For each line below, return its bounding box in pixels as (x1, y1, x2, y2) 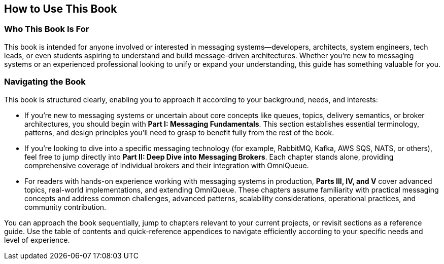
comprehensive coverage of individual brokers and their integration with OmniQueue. (24, 161, 309, 170)
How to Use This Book (4, 3, 117, 15)
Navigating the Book (4, 77, 86, 87)
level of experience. (4, 235, 70, 244)
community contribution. (24, 202, 107, 211)
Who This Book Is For (4, 24, 89, 34)
